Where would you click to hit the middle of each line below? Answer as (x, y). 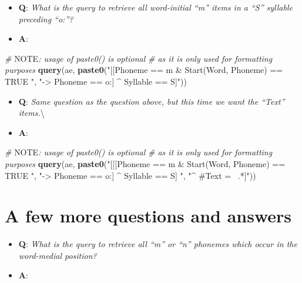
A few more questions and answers (148, 216)
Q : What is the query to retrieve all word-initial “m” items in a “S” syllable (155, 7)
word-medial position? (58, 255)
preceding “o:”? (46, 19)
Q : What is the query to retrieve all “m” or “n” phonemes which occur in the (158, 244)
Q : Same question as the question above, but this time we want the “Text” (152, 101)
